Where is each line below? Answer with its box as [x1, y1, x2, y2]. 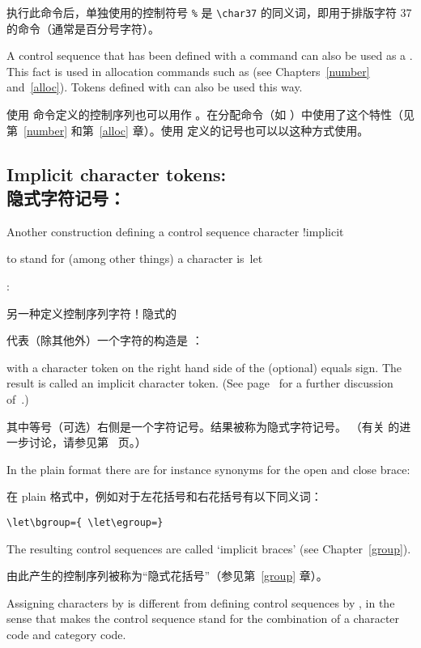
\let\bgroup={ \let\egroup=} [6, 516, 164, 528]
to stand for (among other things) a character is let [6, 250, 263, 267]
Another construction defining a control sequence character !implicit [6, 222, 344, 239]
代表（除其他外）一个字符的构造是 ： [6, 332, 203, 349]
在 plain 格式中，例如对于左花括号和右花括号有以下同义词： [6, 488, 322, 505]
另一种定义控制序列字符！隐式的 [6, 304, 176, 321]
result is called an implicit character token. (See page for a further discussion [6, 375, 393, 392]
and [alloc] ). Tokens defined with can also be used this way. [6, 78, 303, 95]
